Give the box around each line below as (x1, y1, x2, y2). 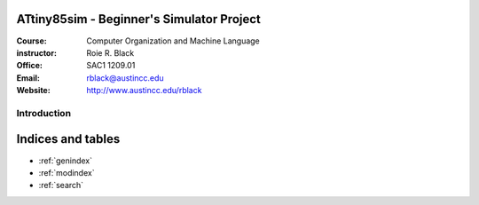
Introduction (16, 106, 71, 119)
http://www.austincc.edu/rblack (86, 85, 202, 96)
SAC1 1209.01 (86, 60, 136, 71)
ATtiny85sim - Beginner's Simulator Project (16, 12, 262, 27)
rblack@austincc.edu (86, 72, 164, 83)
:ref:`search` (38, 180, 84, 191)
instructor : (16, 47, 58, 58)
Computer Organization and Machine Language (86, 35, 261, 46)
